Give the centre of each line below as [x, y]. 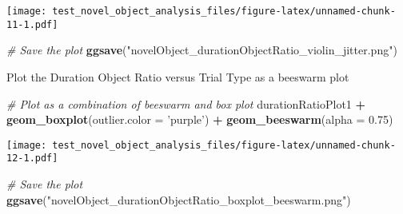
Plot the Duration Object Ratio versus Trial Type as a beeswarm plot [178, 76]
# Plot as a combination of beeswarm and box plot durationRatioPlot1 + [186, 103]
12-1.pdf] [32, 159]
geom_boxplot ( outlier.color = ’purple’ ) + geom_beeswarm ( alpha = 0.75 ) [200, 119]
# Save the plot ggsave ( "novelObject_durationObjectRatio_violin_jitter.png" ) [202, 50]
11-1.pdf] [32, 24]
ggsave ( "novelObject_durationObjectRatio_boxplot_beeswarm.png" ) [179, 199]
